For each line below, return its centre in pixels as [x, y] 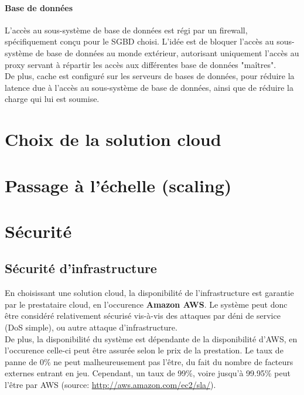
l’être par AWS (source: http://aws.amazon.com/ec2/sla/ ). [110, 385]
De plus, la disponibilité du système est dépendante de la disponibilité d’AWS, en [151, 338]
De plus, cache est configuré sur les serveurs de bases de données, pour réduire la [150, 76]
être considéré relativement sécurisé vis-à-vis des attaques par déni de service [143, 316]
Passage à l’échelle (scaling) [118, 185]
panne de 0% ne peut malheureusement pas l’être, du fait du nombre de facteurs [149, 361]
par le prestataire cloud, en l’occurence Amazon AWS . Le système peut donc [146, 304]
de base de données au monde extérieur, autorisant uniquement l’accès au [167, 52]
